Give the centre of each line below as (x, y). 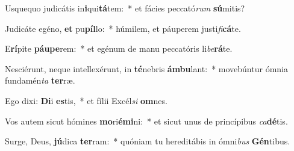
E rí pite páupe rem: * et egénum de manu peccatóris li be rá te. (119, 48)
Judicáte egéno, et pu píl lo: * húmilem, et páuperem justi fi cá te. (123, 28)
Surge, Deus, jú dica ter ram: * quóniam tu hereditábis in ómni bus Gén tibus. (148, 141)
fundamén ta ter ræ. (40, 80)
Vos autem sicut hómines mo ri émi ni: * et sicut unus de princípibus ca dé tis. (146, 121)
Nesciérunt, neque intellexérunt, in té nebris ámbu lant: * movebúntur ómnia (146, 68)
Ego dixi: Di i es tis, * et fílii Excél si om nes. (86, 100)
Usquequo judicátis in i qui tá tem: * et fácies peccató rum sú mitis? (125, 8)
